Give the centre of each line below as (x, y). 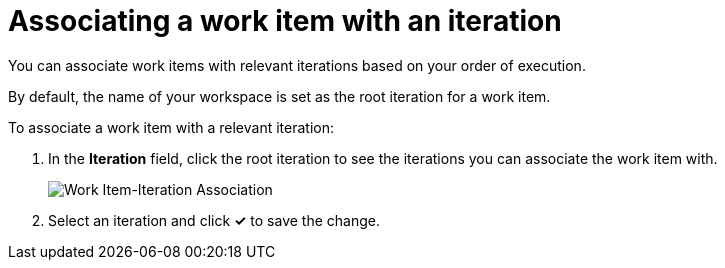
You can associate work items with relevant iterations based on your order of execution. (297, 65)
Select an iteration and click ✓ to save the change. (214, 220)
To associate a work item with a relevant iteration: (171, 127)
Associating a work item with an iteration (285, 21)
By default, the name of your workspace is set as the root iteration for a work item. (279, 96)
